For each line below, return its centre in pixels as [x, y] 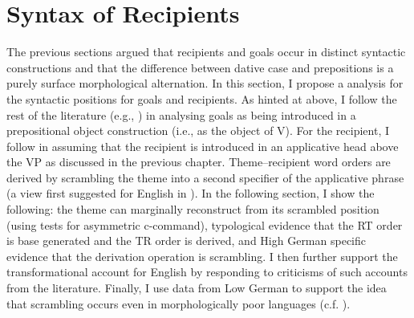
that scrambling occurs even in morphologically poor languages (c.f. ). [179, 303]
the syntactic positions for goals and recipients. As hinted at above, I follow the [202, 98]
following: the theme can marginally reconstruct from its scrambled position [193, 209]
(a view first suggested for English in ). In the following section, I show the [191, 193]
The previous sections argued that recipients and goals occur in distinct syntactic [206, 52]
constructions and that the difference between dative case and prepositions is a [200, 67]
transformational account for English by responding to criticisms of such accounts [207, 272]
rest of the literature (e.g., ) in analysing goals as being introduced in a [181, 114]
